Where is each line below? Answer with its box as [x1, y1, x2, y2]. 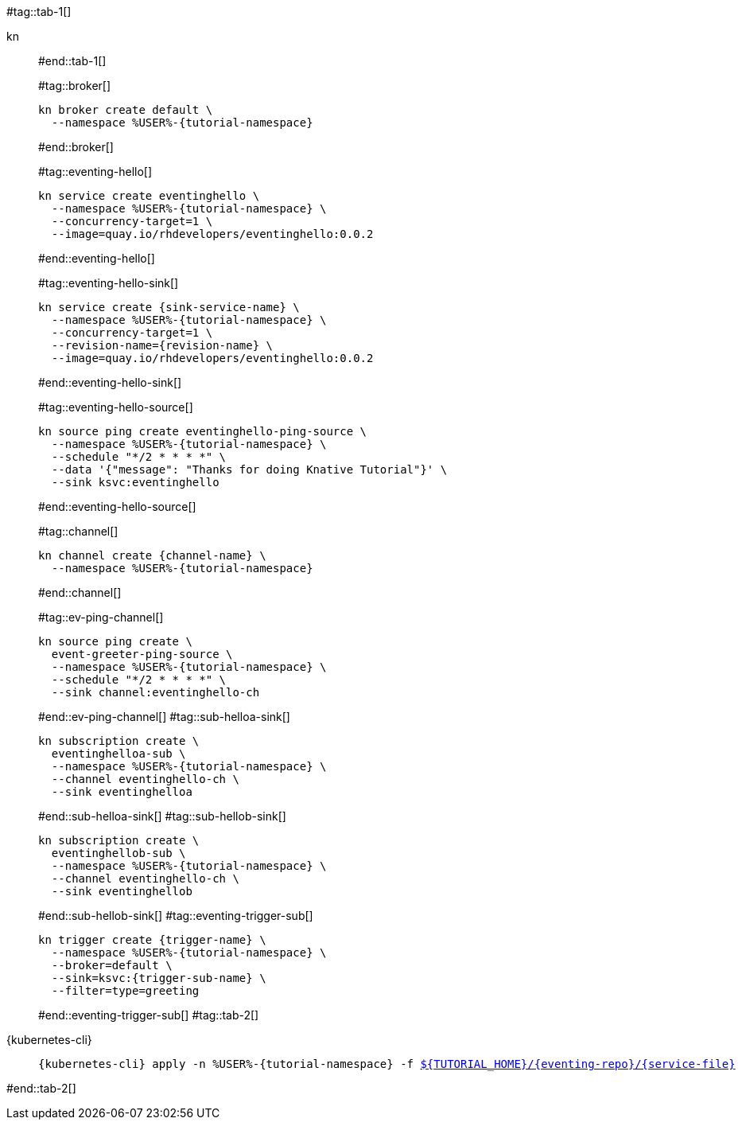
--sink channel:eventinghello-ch [51, 686, 260, 699]
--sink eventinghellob [51, 885, 192, 898]
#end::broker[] [38, 140, 114, 154]
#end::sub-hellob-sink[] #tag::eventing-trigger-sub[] [38, 909, 313, 922]
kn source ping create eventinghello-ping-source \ [38, 425, 367, 438]
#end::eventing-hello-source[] [38, 500, 196, 513]
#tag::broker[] [38, 79, 111, 92]
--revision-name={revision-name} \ [51, 339, 274, 352]
